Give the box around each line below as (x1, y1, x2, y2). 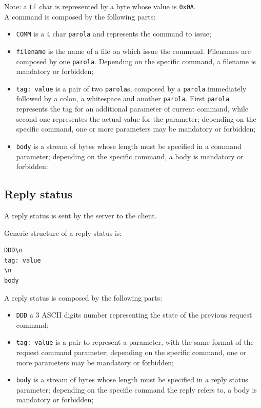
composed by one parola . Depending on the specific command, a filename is (16, 55, 256, 66)
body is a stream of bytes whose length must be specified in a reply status (16, 374, 248, 385)
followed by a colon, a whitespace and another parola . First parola (16, 93, 230, 104)
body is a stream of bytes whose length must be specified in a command (16, 140, 242, 151)
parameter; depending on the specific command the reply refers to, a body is (16, 384, 257, 395)
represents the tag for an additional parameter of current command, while (16, 103, 249, 114)
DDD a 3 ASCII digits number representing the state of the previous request (16, 309, 252, 320)
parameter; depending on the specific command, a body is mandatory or (16, 151, 244, 161)
